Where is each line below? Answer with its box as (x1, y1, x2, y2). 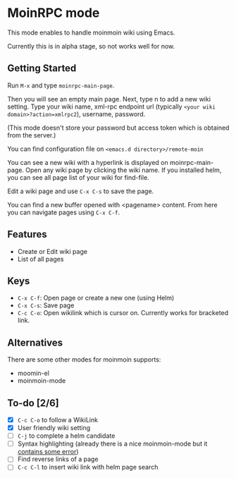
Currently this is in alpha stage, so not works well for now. (7, 42, 175, 50)
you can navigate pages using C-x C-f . (7, 208, 120, 216)
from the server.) (7, 130, 56, 139)
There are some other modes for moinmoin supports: (7, 355, 161, 364)
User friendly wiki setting (17, 424, 91, 432)
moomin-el (17, 369, 49, 378)
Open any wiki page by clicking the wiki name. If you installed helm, (25, 166, 222, 174)
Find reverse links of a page (17, 455, 99, 463)
